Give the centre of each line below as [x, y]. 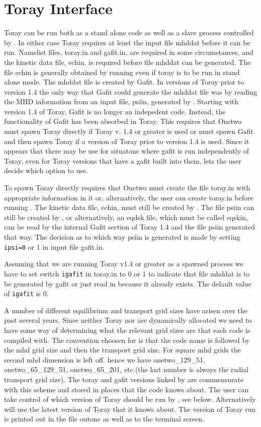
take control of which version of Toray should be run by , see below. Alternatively [130, 399]
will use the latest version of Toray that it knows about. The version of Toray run [130, 409]
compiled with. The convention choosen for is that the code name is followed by [127, 340]
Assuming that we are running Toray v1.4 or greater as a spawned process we [124, 264]
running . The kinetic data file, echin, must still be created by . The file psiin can [129, 207]
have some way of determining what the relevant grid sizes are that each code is [127, 330]
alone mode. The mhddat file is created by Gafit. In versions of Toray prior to [124, 82]
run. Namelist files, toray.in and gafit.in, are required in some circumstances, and [129, 52]
